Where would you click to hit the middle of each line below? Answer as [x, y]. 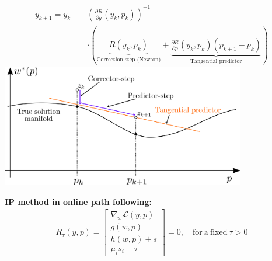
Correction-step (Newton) [129, 59]
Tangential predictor [216, 61]
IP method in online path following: [79, 201]
